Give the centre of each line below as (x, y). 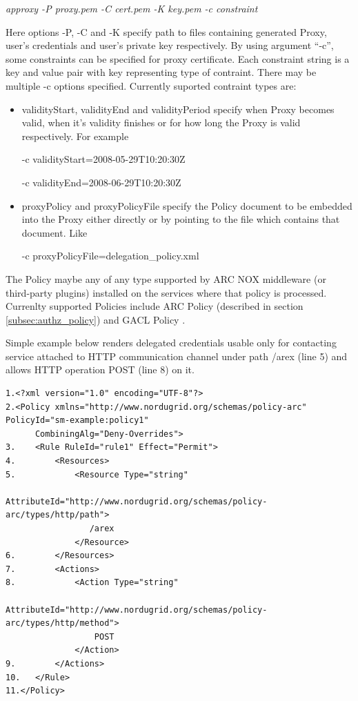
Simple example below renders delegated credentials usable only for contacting (171, 343)
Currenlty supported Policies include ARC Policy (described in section (155, 306)
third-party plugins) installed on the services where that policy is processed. (166, 292)
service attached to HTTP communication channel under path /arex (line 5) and (177, 356)
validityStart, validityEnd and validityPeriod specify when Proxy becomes (178, 109)
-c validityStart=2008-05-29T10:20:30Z (103, 159)
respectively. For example (75, 136)
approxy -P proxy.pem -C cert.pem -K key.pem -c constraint (132, 8)
